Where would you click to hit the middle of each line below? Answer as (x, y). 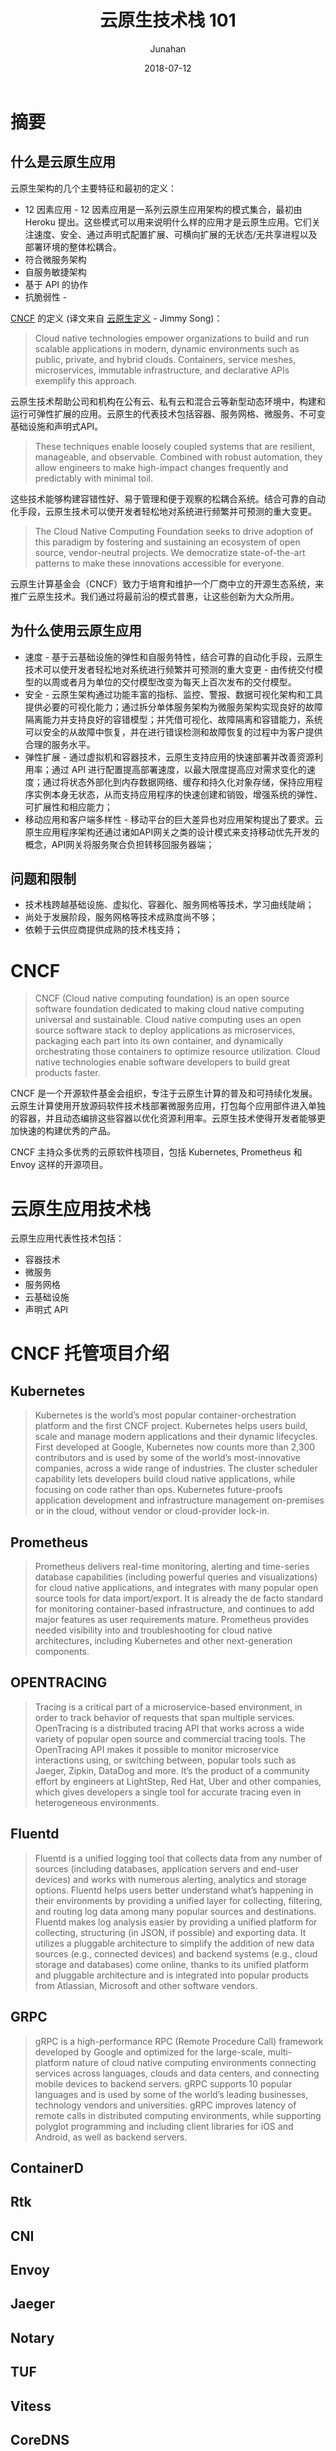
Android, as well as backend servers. (111, 2137)
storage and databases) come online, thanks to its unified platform (171, 1964)
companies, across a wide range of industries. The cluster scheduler (176, 1468)
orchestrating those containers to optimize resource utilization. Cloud (177, 1052)
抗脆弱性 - (46, 297)
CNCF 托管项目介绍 (90, 1353)
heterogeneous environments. (97, 1802)
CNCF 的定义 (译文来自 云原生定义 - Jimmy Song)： (116, 318)
